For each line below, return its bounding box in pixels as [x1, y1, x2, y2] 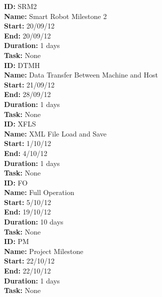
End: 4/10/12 [4, 147, 47, 158]
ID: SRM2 [4, 1, 37, 11]
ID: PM [4, 236, 29, 246]
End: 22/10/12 [4, 265, 51, 276]
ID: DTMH [4, 59, 40, 70]
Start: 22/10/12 [4, 255, 55, 266]
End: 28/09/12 [4, 89, 51, 99]
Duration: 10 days [4, 216, 63, 227]
